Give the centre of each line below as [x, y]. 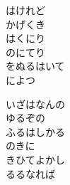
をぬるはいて [35, 66]
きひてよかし [35, 159]
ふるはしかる [35, 131]
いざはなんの [35, 104]
